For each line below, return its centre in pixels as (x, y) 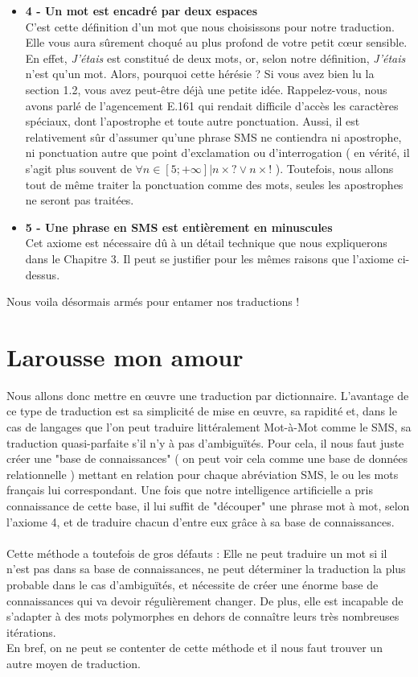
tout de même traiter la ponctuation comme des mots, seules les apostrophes (214, 184)
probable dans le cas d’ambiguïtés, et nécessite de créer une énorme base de (193, 584)
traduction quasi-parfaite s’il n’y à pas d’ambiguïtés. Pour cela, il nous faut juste (205, 442)
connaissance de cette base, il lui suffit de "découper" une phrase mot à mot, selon (208, 505)
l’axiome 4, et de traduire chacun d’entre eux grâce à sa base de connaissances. (201, 521)
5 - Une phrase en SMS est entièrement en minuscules (179, 227)
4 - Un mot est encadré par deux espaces (141, 10)
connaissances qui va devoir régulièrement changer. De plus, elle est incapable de (205, 600)
